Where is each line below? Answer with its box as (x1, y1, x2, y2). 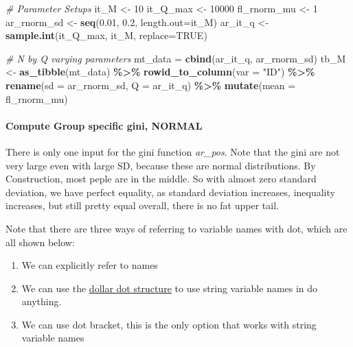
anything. (21, 294, 62, 309)
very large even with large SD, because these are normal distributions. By (5, 158, 316, 172)
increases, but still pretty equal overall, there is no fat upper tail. (5, 198, 279, 213)
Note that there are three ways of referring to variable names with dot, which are (5, 221, 348, 235)
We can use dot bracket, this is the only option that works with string (21, 317, 317, 331)
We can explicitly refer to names (21, 258, 158, 272)
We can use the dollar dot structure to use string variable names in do (21, 280, 318, 295)
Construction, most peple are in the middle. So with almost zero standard (5, 171, 317, 186)
